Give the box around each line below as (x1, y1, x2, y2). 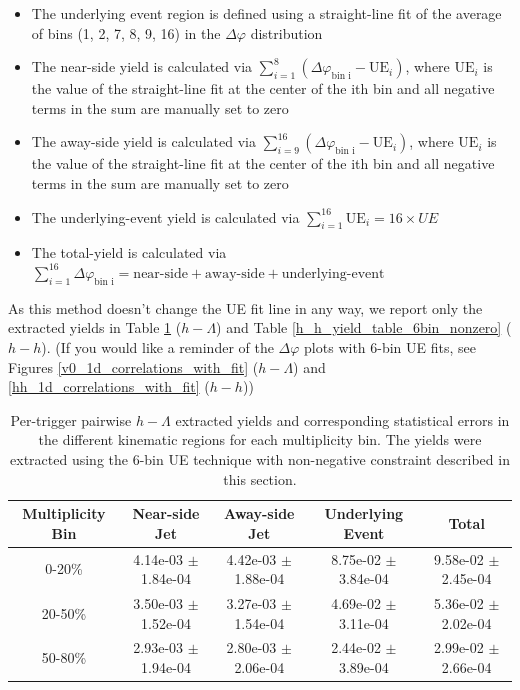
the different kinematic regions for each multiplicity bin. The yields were (38, 429, 482, 450)
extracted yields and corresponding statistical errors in (175, 409, 510, 430)
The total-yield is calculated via (31, 242, 227, 263)
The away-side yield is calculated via (31, 131, 256, 152)
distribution (250, 22, 323, 43)
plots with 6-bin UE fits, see (304, 336, 477, 357)
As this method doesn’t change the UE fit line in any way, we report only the (8, 297, 483, 318)
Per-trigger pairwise (10, 409, 132, 430)
